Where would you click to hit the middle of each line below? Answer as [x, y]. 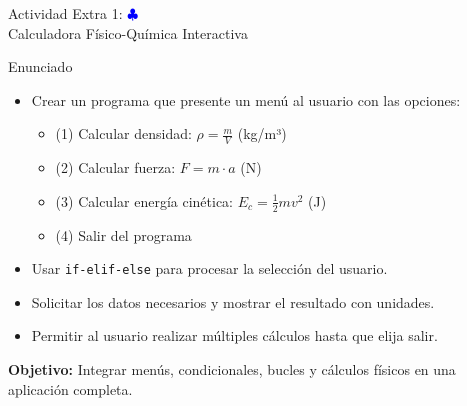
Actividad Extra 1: [65, 13]
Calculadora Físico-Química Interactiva [128, 32]
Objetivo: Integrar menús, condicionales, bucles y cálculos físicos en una [232, 369]
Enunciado [40, 66]
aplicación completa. [70, 388]
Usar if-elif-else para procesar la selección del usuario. [209, 268]
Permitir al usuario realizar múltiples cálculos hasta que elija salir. [234, 335]
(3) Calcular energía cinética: [144, 200]
